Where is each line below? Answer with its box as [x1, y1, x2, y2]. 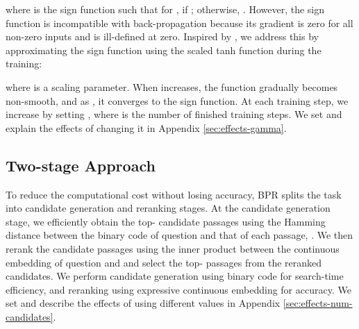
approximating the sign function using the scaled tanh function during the [6, 42, 322, 57]
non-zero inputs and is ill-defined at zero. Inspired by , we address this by [6, 29, 319, 44]
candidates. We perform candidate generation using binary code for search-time [6, 269, 344, 283]
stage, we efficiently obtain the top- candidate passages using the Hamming [6, 214, 326, 228]
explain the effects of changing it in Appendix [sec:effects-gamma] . [6, 120, 287, 135]
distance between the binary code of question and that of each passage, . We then [6, 228, 353, 242]
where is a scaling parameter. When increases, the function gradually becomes [6, 79, 338, 94]
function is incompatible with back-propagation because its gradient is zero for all [6, 15, 353, 30]
